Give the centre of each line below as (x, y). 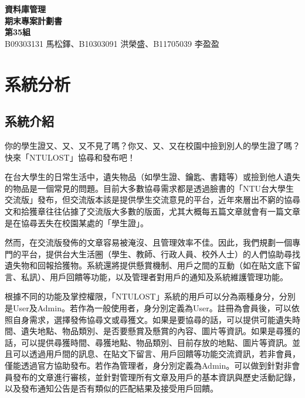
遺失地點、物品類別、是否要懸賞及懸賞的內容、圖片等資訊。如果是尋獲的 (160, 331)
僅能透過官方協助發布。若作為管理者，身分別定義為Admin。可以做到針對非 (148, 365)
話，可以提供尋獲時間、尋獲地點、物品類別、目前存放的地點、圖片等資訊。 (148, 342)
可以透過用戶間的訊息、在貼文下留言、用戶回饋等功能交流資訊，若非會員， (156, 354)
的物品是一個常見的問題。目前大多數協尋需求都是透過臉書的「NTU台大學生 (150, 188)
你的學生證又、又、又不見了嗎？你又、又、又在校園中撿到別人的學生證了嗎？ (152, 145)
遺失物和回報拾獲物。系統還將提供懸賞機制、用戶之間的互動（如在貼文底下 (148, 265)
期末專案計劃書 (33, 20)
